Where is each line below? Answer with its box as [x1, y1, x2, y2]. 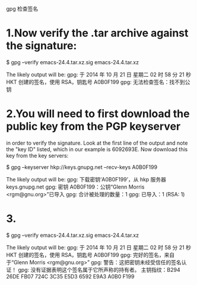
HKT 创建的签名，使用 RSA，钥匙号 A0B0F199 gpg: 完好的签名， [6, 251, 164, 258]
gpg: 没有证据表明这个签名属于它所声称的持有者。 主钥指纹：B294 [17, 266, 181, 273]
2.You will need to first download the [6, 107, 190, 121]
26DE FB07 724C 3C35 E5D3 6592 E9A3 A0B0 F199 [6, 273, 135, 280]
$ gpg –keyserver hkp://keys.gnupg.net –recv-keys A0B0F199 [6, 163, 158, 171]
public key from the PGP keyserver [6, 120, 181, 133]
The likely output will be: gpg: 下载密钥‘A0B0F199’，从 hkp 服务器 [6, 176, 167, 183]
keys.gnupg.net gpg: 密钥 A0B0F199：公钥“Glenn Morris [6, 183, 145, 190]
